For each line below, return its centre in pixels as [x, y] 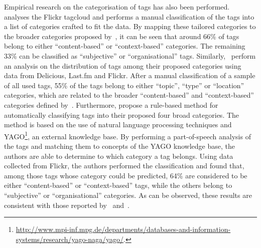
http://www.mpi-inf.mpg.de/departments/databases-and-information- [123, 229]
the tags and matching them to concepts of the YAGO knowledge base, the [119, 146]
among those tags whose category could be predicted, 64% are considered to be [126, 175]
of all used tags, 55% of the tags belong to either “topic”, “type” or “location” [124, 85]
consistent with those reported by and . [67, 205]
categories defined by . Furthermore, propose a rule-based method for [111, 104]
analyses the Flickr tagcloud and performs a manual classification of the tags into [129, 16]
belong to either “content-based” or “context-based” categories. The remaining [125, 46]
